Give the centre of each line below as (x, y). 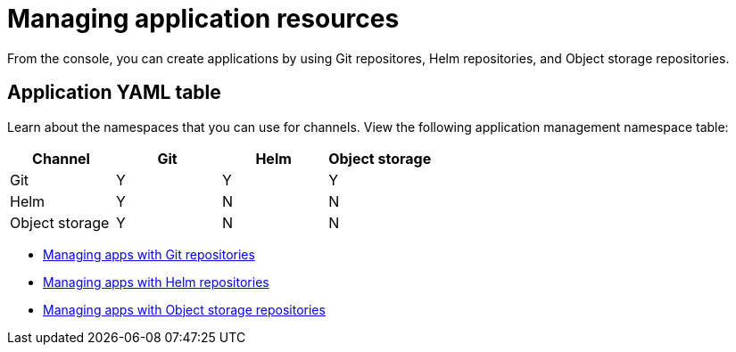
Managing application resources (203, 19)
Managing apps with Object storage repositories (184, 309)
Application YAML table (114, 93)
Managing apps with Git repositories (149, 254)
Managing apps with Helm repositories (156, 282)
